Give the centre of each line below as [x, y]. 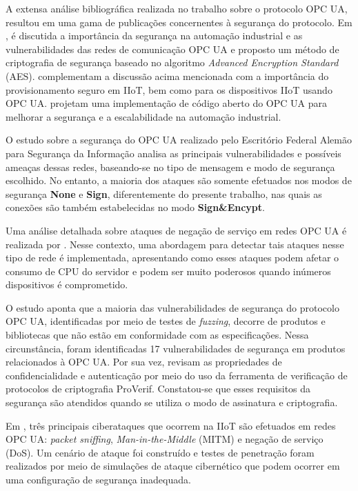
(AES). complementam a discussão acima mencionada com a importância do [167, 76]
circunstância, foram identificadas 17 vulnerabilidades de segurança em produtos [176, 348]
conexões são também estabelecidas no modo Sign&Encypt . [135, 207]
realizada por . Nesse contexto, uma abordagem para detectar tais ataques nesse [175, 244]
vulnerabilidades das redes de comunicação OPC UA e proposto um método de [172, 49]
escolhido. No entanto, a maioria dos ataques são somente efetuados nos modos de [179, 180]
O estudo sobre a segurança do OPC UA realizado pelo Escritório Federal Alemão [179, 140]
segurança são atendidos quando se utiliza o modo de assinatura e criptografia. [172, 402]
